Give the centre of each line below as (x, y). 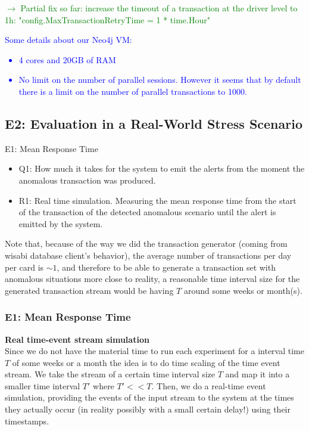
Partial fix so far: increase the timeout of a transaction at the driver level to (159, 8)
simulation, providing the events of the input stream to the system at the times (149, 397)
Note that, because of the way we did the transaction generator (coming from (146, 244)
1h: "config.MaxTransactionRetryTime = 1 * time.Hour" (107, 19)
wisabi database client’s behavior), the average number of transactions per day (148, 255)
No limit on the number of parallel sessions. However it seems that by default (160, 80)
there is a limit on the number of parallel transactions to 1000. (133, 91)
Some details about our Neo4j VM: (68, 40)
